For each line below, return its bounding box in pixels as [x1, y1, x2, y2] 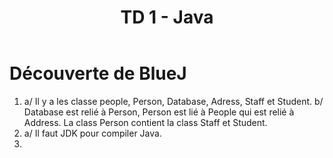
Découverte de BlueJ [9, 62, 187, 85]
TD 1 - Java [120, 6, 214, 29]
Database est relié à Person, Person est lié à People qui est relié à [23, 106, 295, 118]
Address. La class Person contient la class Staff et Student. [23, 116, 268, 128]
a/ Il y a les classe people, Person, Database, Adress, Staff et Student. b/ [23, 95, 324, 107]
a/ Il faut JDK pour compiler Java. [23, 127, 162, 139]
